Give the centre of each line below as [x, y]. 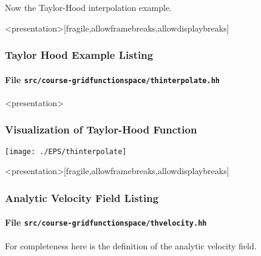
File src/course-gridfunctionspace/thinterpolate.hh [112, 79]
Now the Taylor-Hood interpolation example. [89, 7]
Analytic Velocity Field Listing [82, 197]
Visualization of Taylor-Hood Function [101, 130]
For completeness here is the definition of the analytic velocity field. [131, 245]
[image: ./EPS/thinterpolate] [66, 151]
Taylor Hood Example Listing [79, 55]
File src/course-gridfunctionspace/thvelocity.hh [106, 222]
